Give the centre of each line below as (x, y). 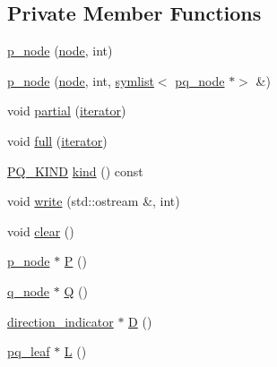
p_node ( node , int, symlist (81, 80)
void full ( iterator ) (57, 140)
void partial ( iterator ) (67, 111)
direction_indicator (61, 321)
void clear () (41, 230)
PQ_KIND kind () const (75, 171)
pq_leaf (29, 351)
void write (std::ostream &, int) (94, 201)
